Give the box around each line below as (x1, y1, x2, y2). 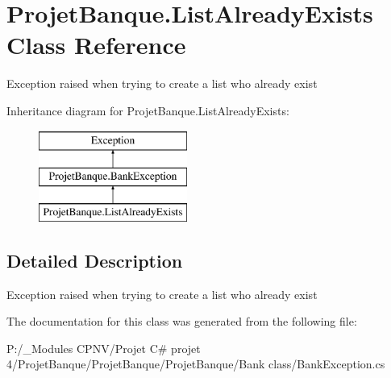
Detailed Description (6, 247, 183, 272)
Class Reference (6, 28, 186, 61)
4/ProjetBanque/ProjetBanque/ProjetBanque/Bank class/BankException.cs (6, 355, 385, 372)
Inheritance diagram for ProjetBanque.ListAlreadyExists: (6, 102, 289, 118)
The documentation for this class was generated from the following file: (6, 313, 357, 330)
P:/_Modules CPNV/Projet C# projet (6, 339, 201, 356)
